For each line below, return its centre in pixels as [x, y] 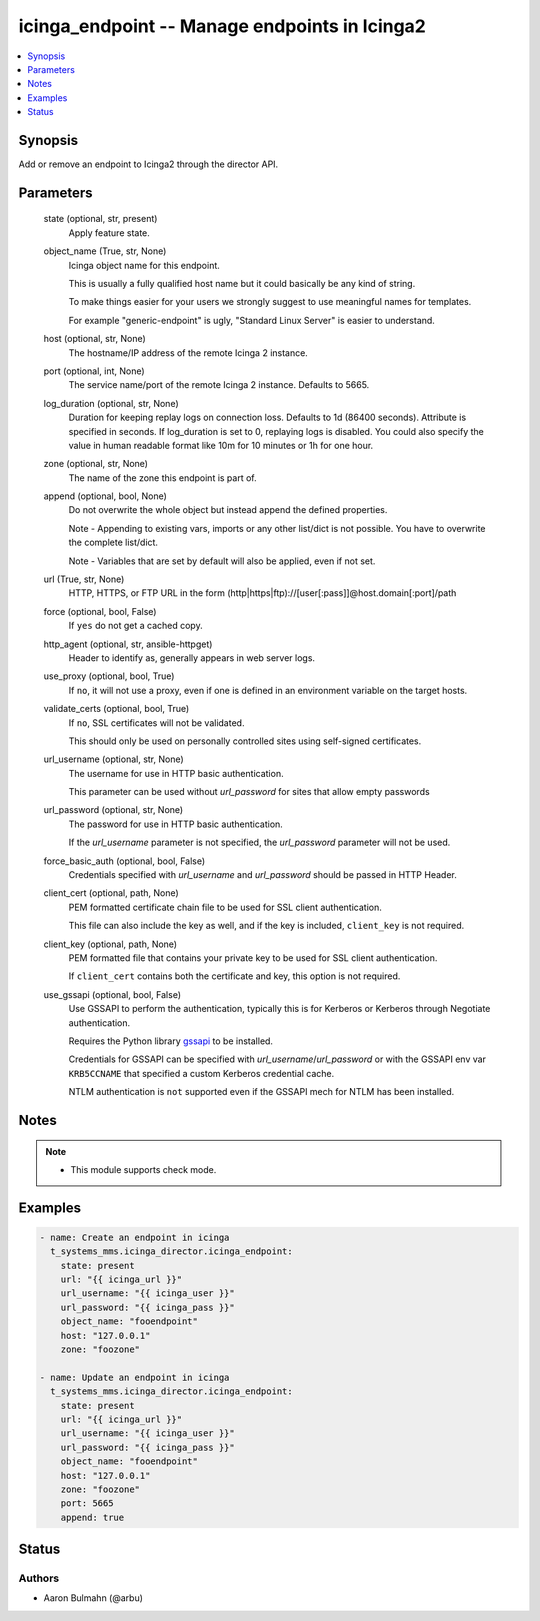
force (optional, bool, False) [100, 611]
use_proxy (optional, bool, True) [109, 676]
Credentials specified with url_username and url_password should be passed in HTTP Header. [262, 875]
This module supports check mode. [143, 1169]
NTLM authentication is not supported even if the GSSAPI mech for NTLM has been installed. [261, 1092]
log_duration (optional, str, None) [111, 403]
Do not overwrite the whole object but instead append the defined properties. [228, 510]
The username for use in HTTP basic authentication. [176, 773]
